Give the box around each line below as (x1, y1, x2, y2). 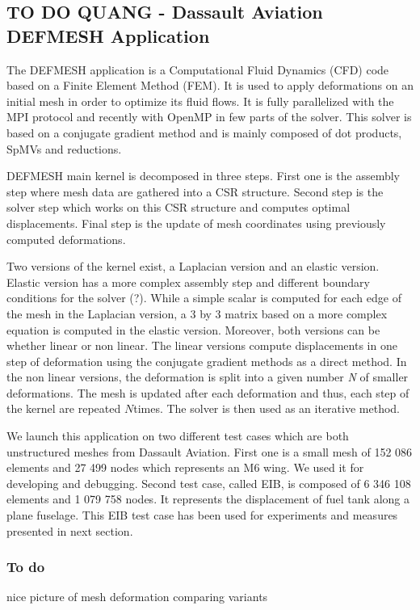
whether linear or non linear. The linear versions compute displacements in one (6, 337, 397, 354)
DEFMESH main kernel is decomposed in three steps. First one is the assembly (6, 167, 401, 184)
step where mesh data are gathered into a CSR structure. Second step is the (6, 183, 384, 200)
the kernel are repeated (6, 400, 121, 417)
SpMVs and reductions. (6, 140, 122, 157)
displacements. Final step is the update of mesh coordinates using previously (6, 214, 386, 231)
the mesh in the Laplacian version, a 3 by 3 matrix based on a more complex (6, 305, 388, 322)
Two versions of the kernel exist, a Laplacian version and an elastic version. (6, 258, 380, 275)
